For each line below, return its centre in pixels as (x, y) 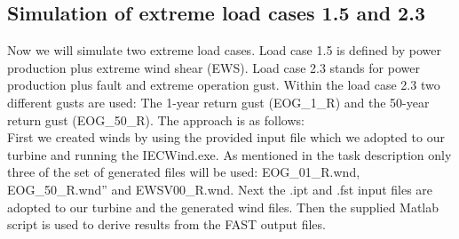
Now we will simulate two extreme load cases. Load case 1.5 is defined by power (224, 50)
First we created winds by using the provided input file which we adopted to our (226, 137)
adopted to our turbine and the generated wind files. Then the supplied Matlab (223, 207)
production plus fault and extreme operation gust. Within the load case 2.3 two (224, 85)
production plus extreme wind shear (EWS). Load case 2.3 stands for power (214, 67)
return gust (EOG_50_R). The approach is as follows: (156, 119)
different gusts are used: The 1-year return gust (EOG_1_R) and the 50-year (218, 102)
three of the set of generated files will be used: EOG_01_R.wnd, (184, 172)
